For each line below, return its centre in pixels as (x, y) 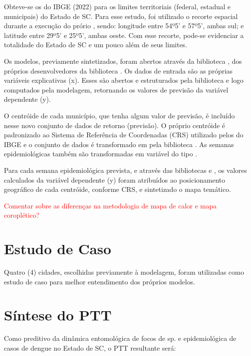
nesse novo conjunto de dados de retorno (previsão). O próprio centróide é (115, 125)
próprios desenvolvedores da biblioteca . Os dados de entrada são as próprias (118, 70)
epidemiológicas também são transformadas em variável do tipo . (101, 154)
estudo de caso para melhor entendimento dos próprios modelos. (100, 281)
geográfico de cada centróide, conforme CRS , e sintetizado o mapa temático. (117, 189)
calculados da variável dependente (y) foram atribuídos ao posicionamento (115, 179)
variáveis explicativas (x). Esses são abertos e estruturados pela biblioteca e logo (124, 80)
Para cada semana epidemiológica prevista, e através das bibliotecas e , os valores (125, 170)
